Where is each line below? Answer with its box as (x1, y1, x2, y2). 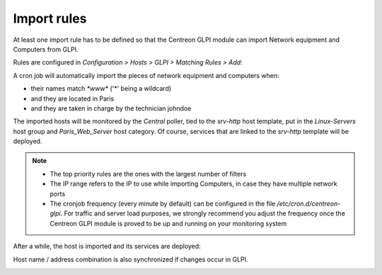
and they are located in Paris (30, 94, 115, 103)
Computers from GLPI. (13, 45, 79, 53)
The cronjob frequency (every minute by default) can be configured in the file (50, 199, 276, 208)
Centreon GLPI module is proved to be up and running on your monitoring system (50, 219, 287, 228)
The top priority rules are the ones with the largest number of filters (50, 169, 247, 178)
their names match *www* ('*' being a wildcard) (30, 84, 172, 93)
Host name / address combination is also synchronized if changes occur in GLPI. (13, 255, 248, 264)
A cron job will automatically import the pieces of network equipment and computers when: (13, 71, 279, 79)
